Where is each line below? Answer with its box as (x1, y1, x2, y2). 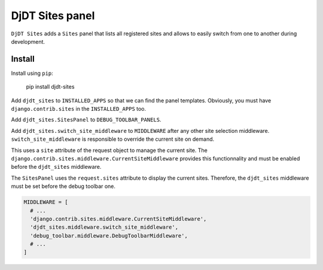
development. (11, 38, 45, 45)
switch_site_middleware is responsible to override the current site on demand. (11, 135, 215, 143)
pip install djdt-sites (26, 83, 75, 90)
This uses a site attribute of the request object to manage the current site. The (11, 147, 208, 154)
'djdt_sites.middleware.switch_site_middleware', (30, 224, 179, 230)
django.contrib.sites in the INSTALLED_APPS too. (11, 105, 147, 113)
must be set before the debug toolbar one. (11, 183, 116, 190)
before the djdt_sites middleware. (11, 163, 102, 171)
